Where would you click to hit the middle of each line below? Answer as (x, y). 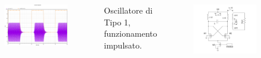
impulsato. (123, 45)
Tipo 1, (117, 22)
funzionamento (130, 33)
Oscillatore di (128, 10)
